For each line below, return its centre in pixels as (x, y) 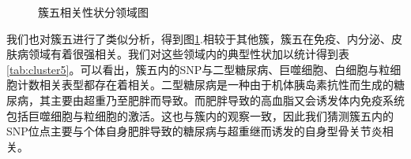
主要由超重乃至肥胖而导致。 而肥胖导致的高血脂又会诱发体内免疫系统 (227, 100)
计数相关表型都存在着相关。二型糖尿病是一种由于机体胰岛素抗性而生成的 (205, 85)
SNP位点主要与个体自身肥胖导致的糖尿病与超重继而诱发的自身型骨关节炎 (194, 131)
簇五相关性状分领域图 (93, 12)
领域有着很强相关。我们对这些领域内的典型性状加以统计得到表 (189, 54)
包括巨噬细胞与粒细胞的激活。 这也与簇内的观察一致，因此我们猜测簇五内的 (200, 115)
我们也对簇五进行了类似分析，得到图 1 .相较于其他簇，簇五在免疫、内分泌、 (199, 38)
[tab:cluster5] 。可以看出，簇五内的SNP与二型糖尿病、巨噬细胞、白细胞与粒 (198, 69)
